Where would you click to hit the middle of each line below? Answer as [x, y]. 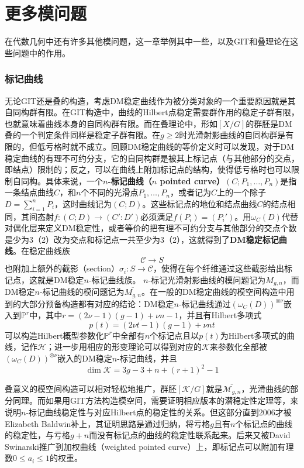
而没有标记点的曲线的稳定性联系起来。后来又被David [190, 435]
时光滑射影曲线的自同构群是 [232, 135]
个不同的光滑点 [110, 192]
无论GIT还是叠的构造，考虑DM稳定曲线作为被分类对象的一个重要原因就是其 [150, 100]
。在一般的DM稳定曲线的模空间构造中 [214, 292]
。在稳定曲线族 [42, 251]
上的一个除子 [241, 192]
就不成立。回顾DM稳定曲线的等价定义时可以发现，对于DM [182, 146]
